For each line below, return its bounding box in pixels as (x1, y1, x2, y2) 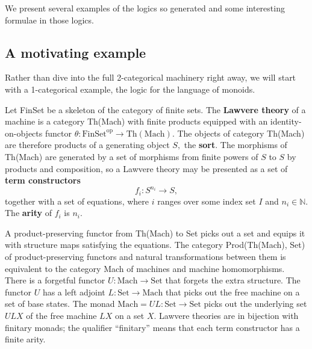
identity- (270, 115, 302, 128)
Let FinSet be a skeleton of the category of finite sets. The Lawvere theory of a (5, 103, 306, 116)
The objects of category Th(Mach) (177, 126, 305, 139)
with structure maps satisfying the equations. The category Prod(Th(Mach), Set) (5, 238, 305, 251)
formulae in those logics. (5, 13, 94, 26)
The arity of (5, 206, 52, 219)
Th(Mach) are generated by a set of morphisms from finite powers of (5, 150, 258, 162)
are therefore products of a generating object (5, 138, 170, 151)
